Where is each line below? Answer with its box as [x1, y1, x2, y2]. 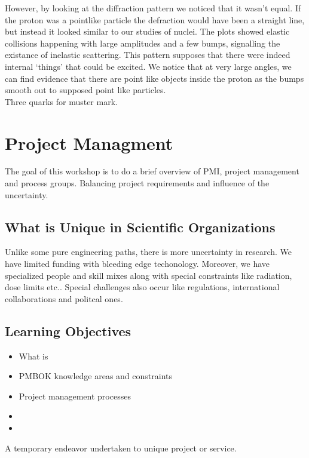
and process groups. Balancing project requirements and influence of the [5, 177, 270, 189]
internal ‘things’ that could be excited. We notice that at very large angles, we [5, 60, 292, 72]
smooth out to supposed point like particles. [5, 84, 166, 96]
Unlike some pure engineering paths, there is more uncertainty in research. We [5, 245, 292, 258]
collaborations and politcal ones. [5, 292, 123, 305]
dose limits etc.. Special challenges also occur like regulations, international [5, 281, 280, 293]
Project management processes [19, 389, 131, 402]
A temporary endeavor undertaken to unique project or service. [5, 441, 237, 454]
